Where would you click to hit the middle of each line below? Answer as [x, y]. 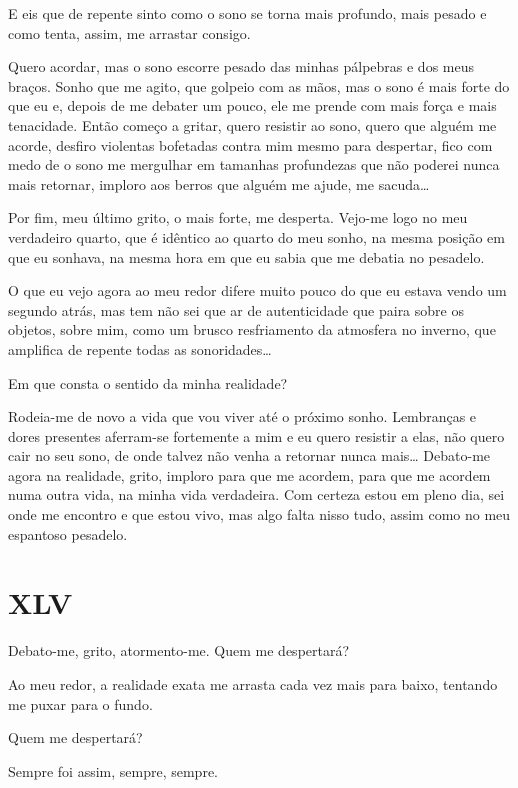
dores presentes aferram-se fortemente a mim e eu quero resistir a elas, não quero [256, 435]
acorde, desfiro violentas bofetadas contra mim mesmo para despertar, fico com [250, 144]
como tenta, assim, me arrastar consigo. [129, 32]
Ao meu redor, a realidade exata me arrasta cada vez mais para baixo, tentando [253, 683]
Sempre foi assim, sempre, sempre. [113, 770]
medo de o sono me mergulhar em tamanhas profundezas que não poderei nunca [254, 164]
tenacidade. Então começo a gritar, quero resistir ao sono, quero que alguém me [252, 124]
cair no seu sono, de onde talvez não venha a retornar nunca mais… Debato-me [249, 455]
